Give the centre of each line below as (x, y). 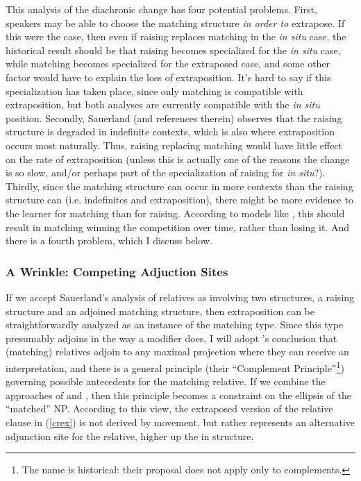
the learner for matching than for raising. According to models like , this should (175, 213)
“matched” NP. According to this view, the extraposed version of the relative (169, 408)
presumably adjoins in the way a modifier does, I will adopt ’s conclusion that (171, 338)
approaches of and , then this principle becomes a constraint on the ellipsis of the (178, 395)
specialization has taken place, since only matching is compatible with (154, 91)
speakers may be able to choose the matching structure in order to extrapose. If (175, 23)
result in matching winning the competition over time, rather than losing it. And (178, 227)
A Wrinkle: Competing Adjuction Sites (117, 271)
